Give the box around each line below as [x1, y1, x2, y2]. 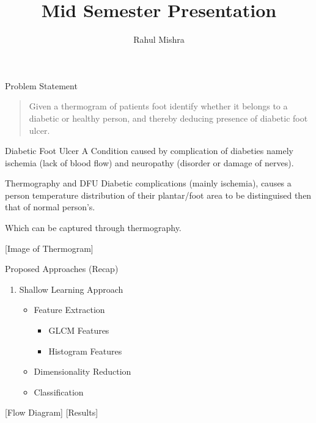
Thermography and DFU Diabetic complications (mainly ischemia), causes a [5, 177, 292, 189]
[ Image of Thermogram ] [5, 241, 94, 254]
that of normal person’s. [5, 200, 95, 213]
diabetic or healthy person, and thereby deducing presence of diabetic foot [29, 111, 308, 124]
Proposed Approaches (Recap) [5, 262, 119, 275]
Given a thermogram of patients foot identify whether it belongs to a [29, 100, 288, 112]
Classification [34, 385, 84, 398]
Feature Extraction [34, 303, 105, 316]
